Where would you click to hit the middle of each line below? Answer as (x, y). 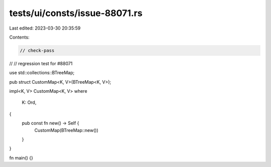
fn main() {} (21, 157)
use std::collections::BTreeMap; (42, 73)
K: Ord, (29, 102)
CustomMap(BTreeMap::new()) (66, 130)
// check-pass (37, 50)
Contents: (19, 37)
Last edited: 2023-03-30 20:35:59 (45, 28)
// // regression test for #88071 (41, 63)
